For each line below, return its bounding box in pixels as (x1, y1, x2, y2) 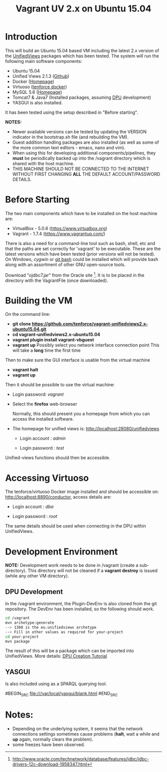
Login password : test (19, 445, 65, 451)
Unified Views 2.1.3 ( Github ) (12, 73, 70, 79)
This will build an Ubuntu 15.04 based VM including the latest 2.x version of (5, 47, 160, 53)
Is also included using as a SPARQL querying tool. (5, 681, 107, 687)
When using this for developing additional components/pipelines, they (12, 150, 156, 156)
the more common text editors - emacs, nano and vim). (12, 144, 126, 150)
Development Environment (5, 546, 118, 557)
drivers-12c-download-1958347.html (12, 761, 87, 767)
